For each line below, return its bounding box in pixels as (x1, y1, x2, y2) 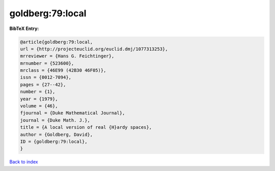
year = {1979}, (20, 96, 58, 102)
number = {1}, (20, 89, 56, 95)
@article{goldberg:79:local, (20, 39, 93, 45)
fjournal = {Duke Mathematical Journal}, (20, 110, 125, 116)
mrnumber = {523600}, (20, 60, 74, 66)
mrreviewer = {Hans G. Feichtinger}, (20, 53, 115, 59)
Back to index (9, 159, 38, 165)
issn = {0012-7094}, (20, 74, 71, 80)
